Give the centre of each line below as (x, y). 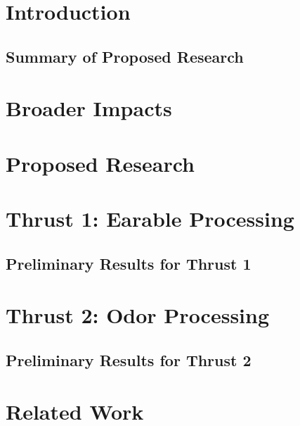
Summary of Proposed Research (125, 56)
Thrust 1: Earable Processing (150, 219)
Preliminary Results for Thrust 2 (129, 359)
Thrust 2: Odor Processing (138, 315)
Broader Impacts (89, 108)
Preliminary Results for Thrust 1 (129, 263)
